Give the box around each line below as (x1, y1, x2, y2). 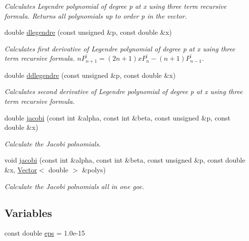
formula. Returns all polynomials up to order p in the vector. (4, 10, 187, 21)
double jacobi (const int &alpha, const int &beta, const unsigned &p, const (4, 112, 230, 122)
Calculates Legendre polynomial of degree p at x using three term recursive (4, 1, 226, 11)
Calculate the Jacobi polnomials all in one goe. (4, 181, 145, 191)
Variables (4, 205, 52, 220)
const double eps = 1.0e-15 (4, 228, 85, 238)
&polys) (82, 164, 106, 174)
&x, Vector (4, 164, 37, 174)
